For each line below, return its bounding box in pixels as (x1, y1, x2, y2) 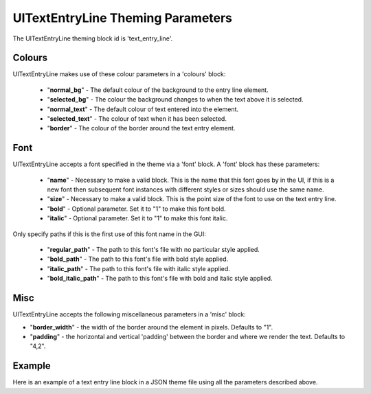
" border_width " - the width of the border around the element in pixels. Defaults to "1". (30, 323, 273, 331)
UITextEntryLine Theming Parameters (12, 10, 233, 25)
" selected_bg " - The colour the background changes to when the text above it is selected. (47, 95, 304, 104)
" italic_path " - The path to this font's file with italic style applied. (47, 264, 230, 273)
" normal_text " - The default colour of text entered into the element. (47, 105, 239, 113)
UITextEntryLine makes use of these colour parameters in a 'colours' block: (12, 70, 226, 78)
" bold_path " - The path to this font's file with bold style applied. (47, 255, 229, 264)
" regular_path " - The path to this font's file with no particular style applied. (47, 246, 260, 254)
